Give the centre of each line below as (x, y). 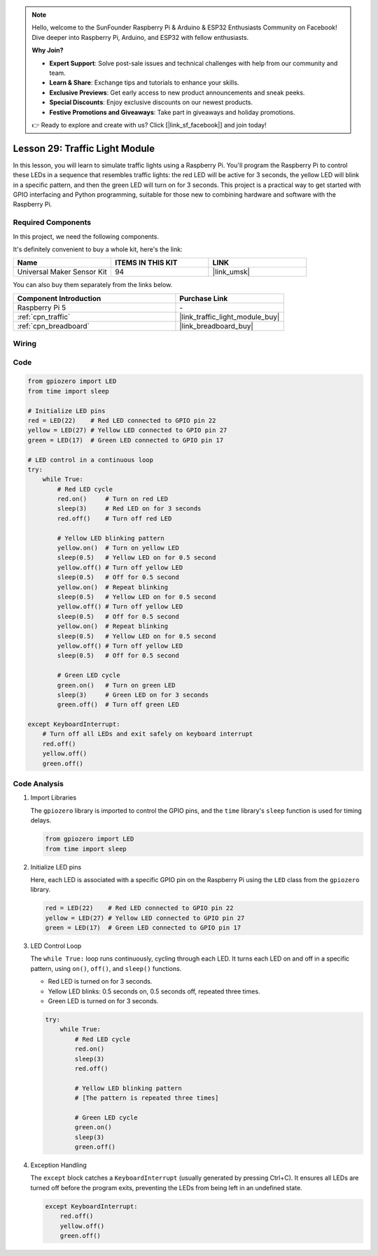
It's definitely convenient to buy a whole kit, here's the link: (98, 249)
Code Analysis (38, 784)
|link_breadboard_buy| (216, 326)
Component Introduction (59, 298)
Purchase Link (204, 298)
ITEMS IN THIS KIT (146, 263)
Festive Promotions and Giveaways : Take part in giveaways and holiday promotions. (172, 112)
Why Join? (48, 50)
